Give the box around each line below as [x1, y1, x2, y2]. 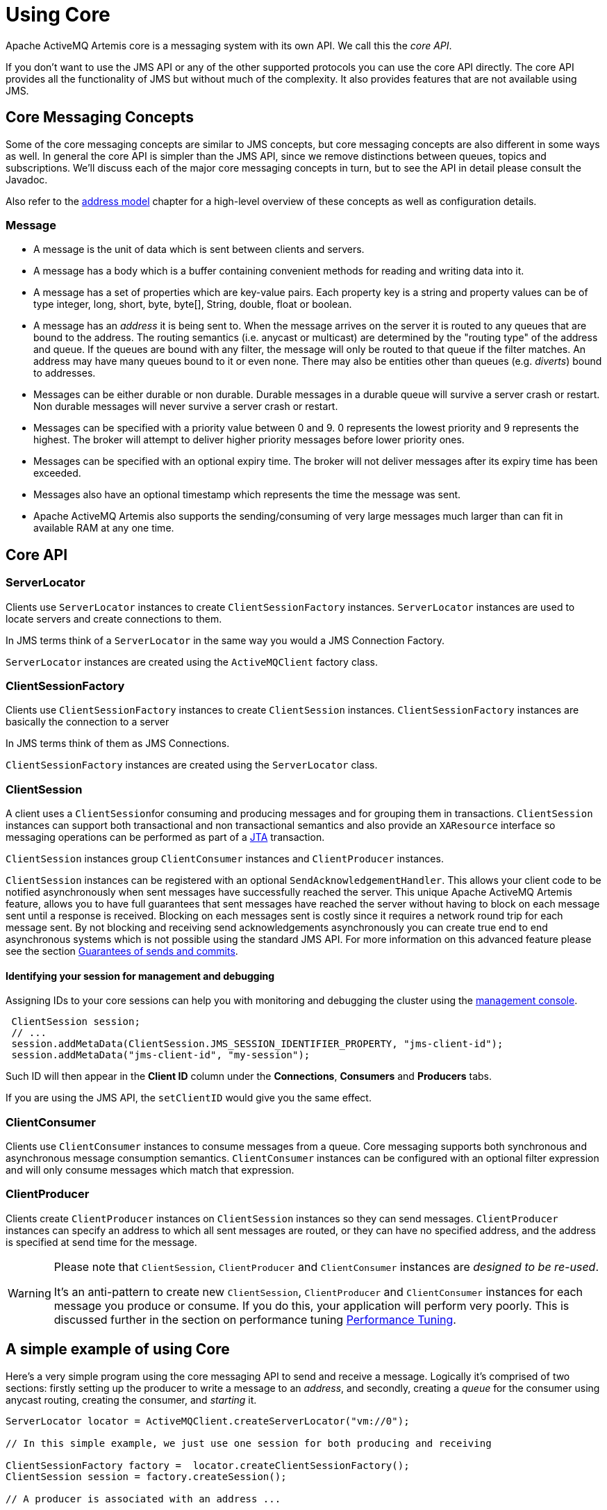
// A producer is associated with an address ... [6, 1493, 281, 1504]
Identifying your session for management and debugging [6, 969, 274, 982]
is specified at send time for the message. [6, 1236, 197, 1248]
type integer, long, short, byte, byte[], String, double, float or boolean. [33, 298, 352, 311]
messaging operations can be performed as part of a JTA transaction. [6, 831, 325, 844]
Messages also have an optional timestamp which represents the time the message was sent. [33, 489, 461, 501]
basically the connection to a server [6, 716, 169, 728]
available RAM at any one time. [33, 522, 174, 534]
